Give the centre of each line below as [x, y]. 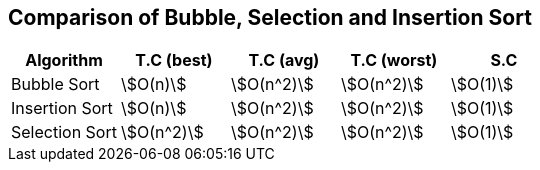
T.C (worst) [394, 60]
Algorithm [64, 60]
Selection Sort [64, 132]
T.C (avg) [284, 60]
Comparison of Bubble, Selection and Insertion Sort [270, 17]
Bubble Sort [55, 84]
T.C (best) [174, 60]
